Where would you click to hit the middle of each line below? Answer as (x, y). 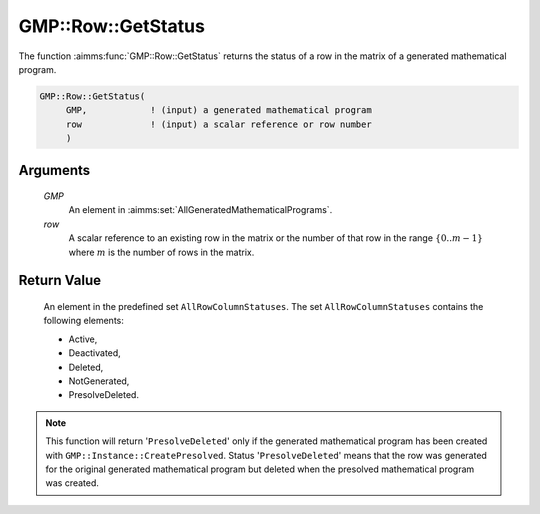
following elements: (84, 321)
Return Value (60, 280)
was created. (72, 483)
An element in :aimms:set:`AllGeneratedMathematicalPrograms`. (200, 210)
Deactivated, (95, 353)
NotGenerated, (99, 381)
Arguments (54, 170)
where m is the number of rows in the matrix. (161, 252)
